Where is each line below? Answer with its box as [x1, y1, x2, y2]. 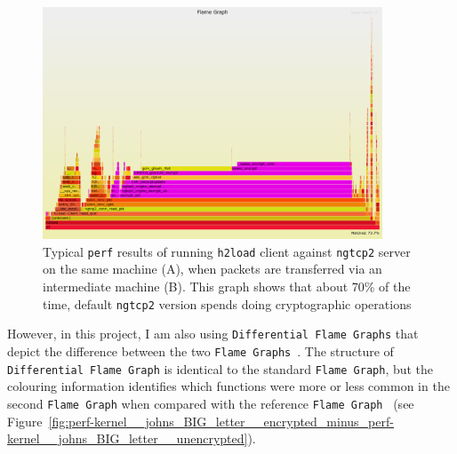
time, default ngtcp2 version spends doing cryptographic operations [43, 294, 412, 313]
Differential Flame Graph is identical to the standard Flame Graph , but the [7, 359, 434, 378]
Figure [7, 411, 43, 430]
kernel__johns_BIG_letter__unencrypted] [7, 429, 248, 448]
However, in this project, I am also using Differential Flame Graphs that [7, 324, 419, 343]
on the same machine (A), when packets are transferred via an [43, 259, 382, 278]
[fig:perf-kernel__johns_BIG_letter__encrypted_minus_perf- [48, 411, 394, 430]
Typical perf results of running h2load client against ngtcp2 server [43, 242, 411, 260]
